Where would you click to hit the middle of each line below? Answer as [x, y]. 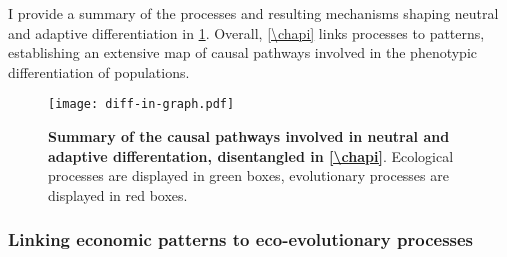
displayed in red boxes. [118, 194]
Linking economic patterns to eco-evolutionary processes [241, 239]
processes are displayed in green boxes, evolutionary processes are [248, 175]
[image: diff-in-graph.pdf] [141, 104]
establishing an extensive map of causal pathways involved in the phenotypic [242, 52]
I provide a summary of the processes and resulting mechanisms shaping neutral [253, 13]
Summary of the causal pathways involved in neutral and [249, 136]
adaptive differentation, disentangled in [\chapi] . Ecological [251, 155]
